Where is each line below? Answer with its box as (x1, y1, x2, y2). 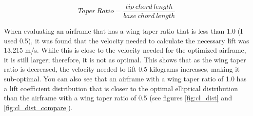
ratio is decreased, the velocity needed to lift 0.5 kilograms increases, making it (4, 64, 240, 74)
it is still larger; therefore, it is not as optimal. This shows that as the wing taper (4, 54, 246, 64)
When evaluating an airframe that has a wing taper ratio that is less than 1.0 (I (4, 26, 243, 36)
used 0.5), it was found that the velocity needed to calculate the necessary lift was (4, 35, 249, 45)
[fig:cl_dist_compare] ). (4, 102, 73, 112)
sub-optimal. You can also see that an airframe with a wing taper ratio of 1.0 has (4, 74, 247, 84)
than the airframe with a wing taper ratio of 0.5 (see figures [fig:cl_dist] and (4, 93, 232, 103)
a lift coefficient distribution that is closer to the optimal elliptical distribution (4, 83, 238, 93)
